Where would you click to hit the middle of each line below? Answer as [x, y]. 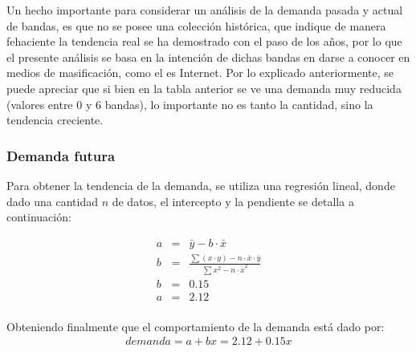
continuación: [39, 217]
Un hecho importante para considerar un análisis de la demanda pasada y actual [205, 10]
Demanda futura [61, 155]
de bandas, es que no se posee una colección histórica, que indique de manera [196, 25]
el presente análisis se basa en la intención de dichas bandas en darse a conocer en [208, 57]
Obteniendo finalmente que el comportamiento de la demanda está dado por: [196, 326]
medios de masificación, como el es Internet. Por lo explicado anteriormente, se [200, 73]
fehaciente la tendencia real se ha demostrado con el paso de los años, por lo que [204, 41]
